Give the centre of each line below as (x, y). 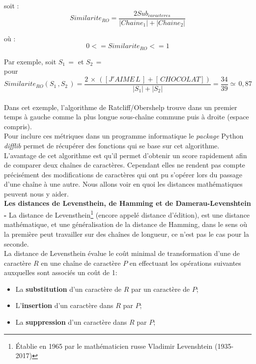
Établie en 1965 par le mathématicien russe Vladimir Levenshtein (114, 346)
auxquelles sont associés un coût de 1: (61, 272)
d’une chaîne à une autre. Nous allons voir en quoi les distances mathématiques (123, 184)
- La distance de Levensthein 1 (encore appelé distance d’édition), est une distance (127, 214)
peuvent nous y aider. (36, 193)
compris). (18, 126)
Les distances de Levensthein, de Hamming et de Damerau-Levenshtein (128, 203)
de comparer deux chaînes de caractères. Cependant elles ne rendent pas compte (125, 165)
